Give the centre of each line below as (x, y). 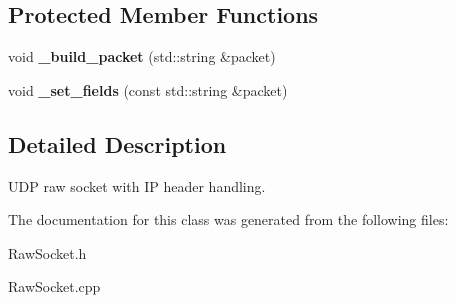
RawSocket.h (47, 252)
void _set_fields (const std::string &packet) (148, 89)
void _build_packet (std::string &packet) (142, 56)
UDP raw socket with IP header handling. (137, 185)
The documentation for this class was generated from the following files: (228, 219)
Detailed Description (117, 143)
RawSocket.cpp (54, 286)
